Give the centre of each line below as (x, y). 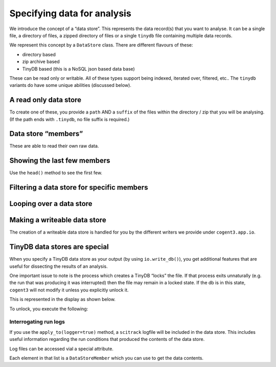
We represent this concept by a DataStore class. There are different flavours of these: (101, 45)
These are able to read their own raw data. (54, 146)
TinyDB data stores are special (59, 247)
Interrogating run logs (37, 322)
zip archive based (41, 62)
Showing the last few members (60, 161)
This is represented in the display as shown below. (63, 300)
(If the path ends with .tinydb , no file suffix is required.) (70, 119)
